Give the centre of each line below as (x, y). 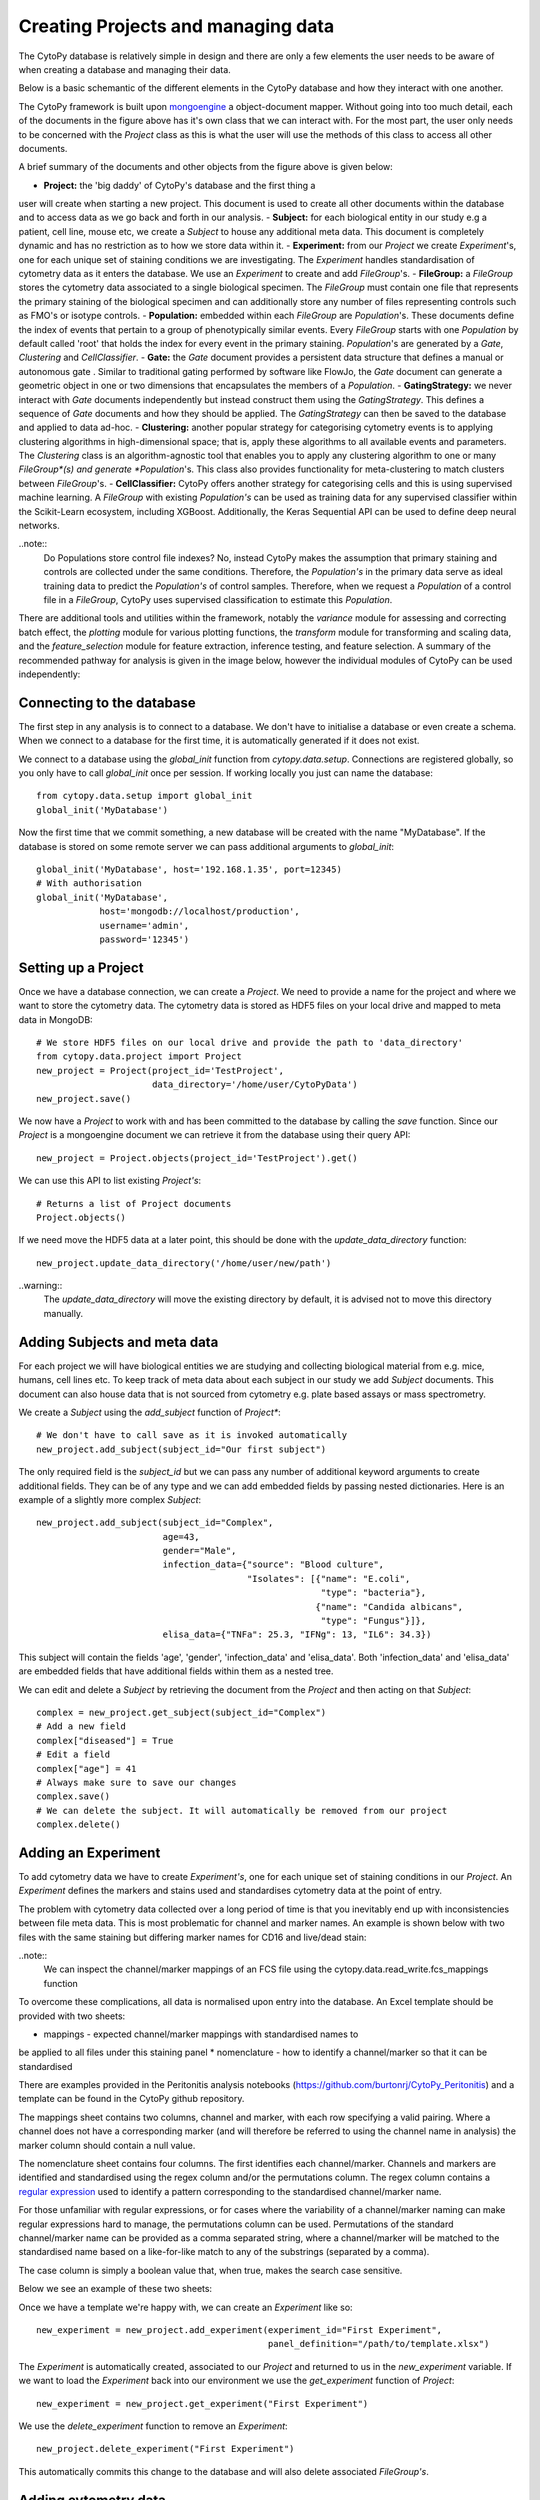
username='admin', (144, 925)
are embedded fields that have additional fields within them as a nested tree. (176, 1671)
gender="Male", (199, 1551)
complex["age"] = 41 (86, 1768)
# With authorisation (89, 883)
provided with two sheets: (72, 2016)
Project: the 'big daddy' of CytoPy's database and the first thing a (179, 185)
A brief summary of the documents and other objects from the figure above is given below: (206, 167)
